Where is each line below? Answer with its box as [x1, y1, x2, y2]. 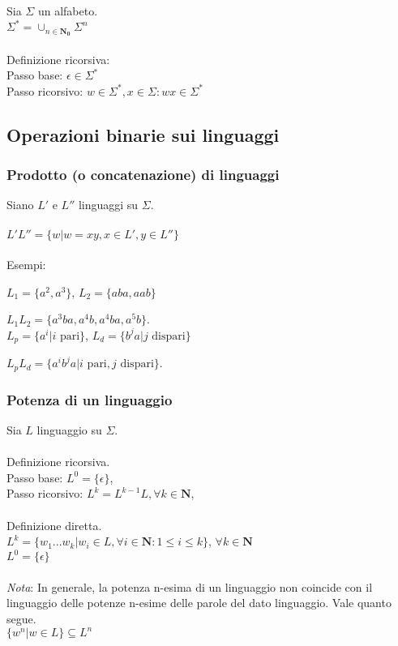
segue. [6, 610, 36, 627]
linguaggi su [78, 196, 139, 213]
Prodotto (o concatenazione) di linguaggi [6, 165, 280, 185]
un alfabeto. [37, 2, 98, 19]
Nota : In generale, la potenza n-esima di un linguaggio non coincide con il [6, 578, 373, 595]
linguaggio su [36, 421, 102, 439]
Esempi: [6, 256, 46, 273]
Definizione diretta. [6, 516, 102, 533]
